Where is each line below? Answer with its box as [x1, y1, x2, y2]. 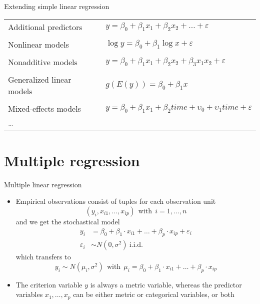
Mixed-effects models [8, 102, 81, 114]
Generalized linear [8, 73, 71, 85]
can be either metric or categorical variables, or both [73, 289, 234, 299]
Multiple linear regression [4, 179, 82, 189]
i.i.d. [129, 241, 143, 249]
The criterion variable [15, 279, 82, 289]
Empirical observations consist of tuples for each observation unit [15, 196, 216, 206]
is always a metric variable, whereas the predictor [90, 279, 242, 289]
